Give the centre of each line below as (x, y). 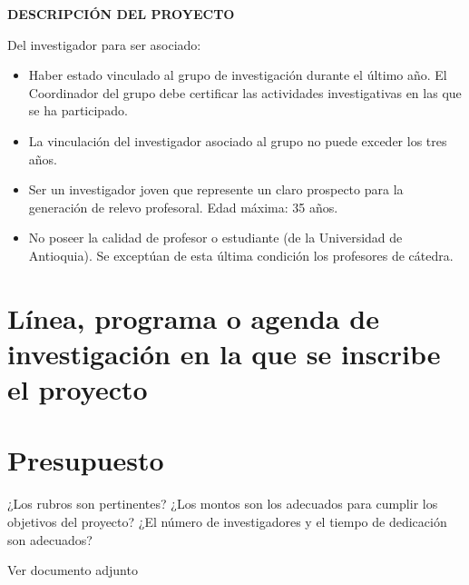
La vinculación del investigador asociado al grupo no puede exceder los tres (238, 140)
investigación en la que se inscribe (224, 353)
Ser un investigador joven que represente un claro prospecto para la (216, 189)
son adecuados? (50, 539)
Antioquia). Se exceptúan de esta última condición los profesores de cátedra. (241, 255)
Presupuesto (86, 460)
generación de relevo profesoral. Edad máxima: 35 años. (183, 207)
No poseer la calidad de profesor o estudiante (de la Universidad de (215, 238)
